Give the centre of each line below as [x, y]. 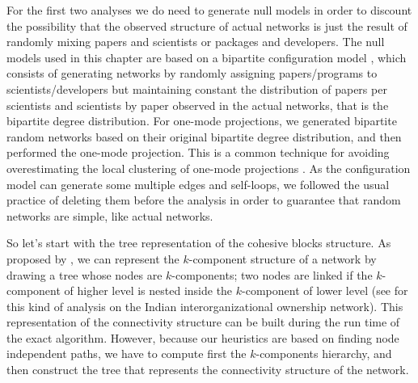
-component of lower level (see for [325, 290]
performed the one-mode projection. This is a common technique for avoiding [198, 152]
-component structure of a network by [283, 258]
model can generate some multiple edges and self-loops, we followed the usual [198, 184]
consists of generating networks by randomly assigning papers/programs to [192, 73]
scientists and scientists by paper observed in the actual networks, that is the [198, 105]
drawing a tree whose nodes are [84, 274]
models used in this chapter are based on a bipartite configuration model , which [207, 57]
